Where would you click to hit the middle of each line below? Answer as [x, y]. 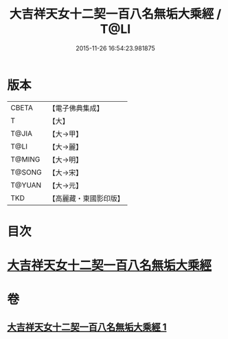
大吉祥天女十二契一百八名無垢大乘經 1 [87, 327]
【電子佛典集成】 [76, 108]
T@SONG [26, 172]
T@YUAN [26, 185]
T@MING [25, 159]
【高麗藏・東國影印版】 [87, 198]
